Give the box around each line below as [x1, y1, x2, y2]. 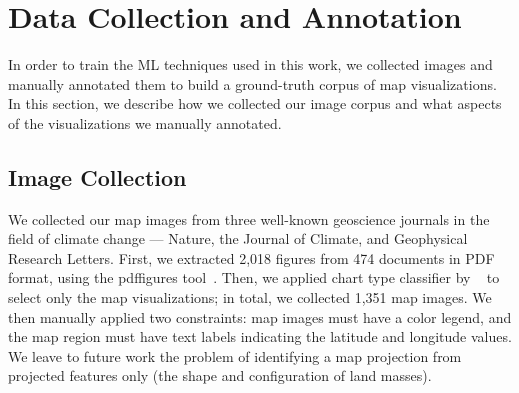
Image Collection [8, 161, 187, 192]
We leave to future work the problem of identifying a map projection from [8, 345, 462, 366]
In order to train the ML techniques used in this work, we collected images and [8, 54, 493, 75]
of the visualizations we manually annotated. [8, 112, 282, 133]
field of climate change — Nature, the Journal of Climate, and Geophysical [8, 228, 468, 249]
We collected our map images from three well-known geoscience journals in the [8, 208, 490, 229]
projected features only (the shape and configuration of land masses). [8, 365, 432, 386]
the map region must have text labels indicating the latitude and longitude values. [8, 326, 512, 347]
